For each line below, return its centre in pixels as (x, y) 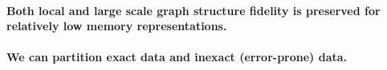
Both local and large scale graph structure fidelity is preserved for (193, 10)
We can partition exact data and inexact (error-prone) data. (177, 57)
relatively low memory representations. (117, 26)
